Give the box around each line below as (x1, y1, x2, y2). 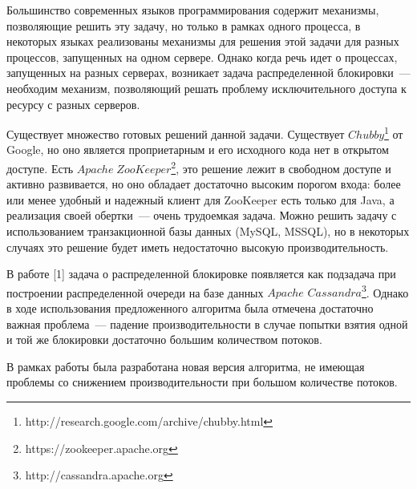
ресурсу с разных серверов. (6, 95, 140, 112)
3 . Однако (361, 281, 409, 301)
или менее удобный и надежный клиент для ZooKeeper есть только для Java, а (6, 191, 395, 208)
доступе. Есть (6, 160, 74, 176)
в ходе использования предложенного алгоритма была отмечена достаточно (6, 300, 374, 317)
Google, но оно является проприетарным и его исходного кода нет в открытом (6, 141, 389, 158)
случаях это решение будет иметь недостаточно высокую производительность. (6, 238, 389, 255)
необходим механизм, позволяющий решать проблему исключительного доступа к (6, 79, 407, 96)
